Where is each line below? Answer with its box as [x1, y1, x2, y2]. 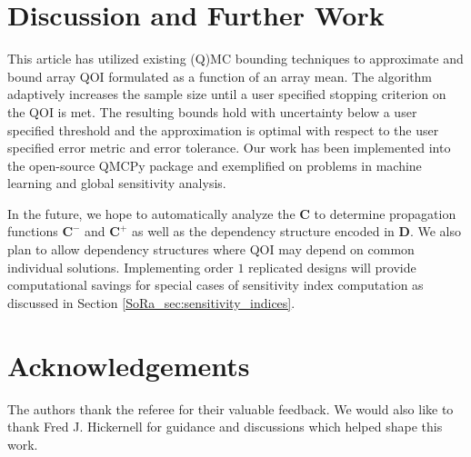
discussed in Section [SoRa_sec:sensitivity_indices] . [7, 293, 296, 312]
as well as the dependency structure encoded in [132, 222, 395, 241]
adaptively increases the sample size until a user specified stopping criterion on [7, 84, 446, 104]
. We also [409, 222, 461, 241]
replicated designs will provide [248, 257, 416, 276]
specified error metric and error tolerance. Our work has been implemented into [7, 138, 451, 157]
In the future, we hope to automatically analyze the [7, 204, 296, 223]
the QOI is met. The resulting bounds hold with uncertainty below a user [7, 102, 417, 121]
